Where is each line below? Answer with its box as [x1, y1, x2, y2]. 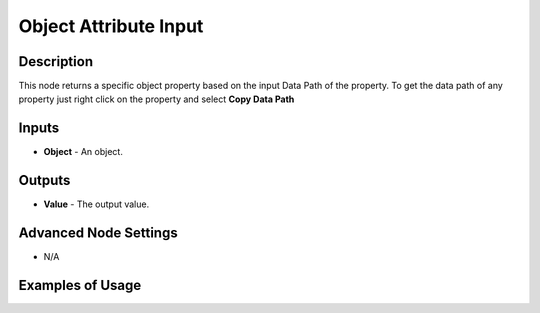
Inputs [18, 120, 60, 137]
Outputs [18, 172, 71, 189]
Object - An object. [43, 146, 124, 158]
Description [18, 53, 94, 70]
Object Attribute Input [18, 15, 204, 37]
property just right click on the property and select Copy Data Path [18, 93, 295, 105]
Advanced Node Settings [18, 225, 179, 242]
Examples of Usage [18, 276, 142, 294]
